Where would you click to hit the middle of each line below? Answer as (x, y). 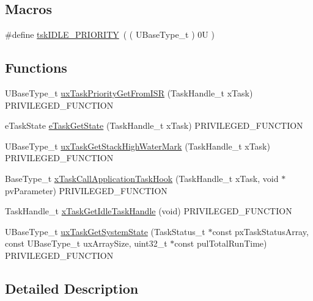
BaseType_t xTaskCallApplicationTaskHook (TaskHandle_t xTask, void (142, 178)
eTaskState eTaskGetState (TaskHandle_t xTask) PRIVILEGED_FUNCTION (154, 125)
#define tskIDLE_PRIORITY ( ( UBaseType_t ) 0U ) (110, 34)
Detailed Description (72, 288)
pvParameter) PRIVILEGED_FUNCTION (86, 190)
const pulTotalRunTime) (221, 243)
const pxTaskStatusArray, (260, 231)
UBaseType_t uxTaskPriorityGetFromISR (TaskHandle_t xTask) (129, 93)
